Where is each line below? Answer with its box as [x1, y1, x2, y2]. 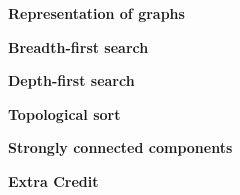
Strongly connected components [8, 137, 233, 158]
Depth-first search [8, 70, 135, 91]
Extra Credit [8, 170, 99, 191]
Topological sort [8, 103, 121, 124]
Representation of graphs [8, 3, 185, 23]
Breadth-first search [8, 36, 149, 57]
